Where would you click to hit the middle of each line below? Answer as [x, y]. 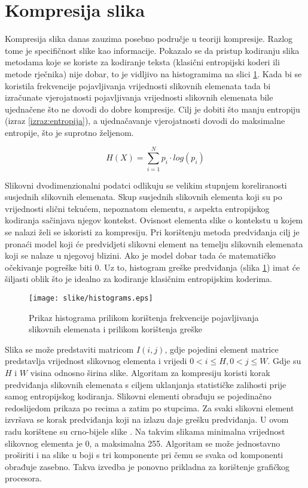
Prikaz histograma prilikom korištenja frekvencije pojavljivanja [144, 317]
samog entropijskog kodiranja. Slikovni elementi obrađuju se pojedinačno [138, 396]
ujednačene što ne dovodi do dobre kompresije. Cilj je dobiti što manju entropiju [153, 109]
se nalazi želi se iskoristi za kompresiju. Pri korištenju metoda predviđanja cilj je [152, 231]
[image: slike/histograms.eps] [91, 298]
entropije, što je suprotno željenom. [69, 132]
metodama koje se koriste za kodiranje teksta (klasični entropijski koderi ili [142, 62]
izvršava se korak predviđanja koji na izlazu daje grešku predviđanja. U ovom [147, 419]
